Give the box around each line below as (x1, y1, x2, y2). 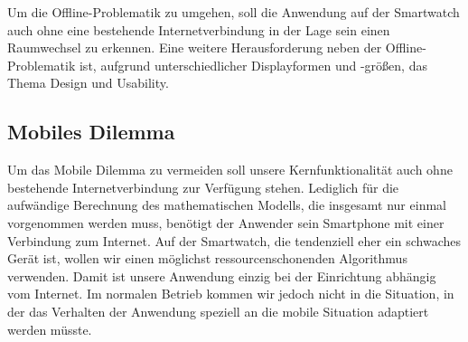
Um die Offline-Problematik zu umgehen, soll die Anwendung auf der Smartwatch (7, 3, 460, 21)
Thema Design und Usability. (7, 73, 169, 92)
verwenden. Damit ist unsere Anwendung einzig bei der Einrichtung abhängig (7, 266, 436, 285)
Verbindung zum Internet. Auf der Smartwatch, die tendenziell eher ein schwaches (7, 231, 461, 250)
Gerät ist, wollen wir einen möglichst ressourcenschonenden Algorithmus (7, 249, 407, 268)
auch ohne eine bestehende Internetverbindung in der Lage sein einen (7, 20, 390, 39)
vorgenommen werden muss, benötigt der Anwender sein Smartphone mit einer (7, 213, 445, 232)
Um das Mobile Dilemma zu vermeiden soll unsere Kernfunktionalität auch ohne (7, 160, 453, 179)
